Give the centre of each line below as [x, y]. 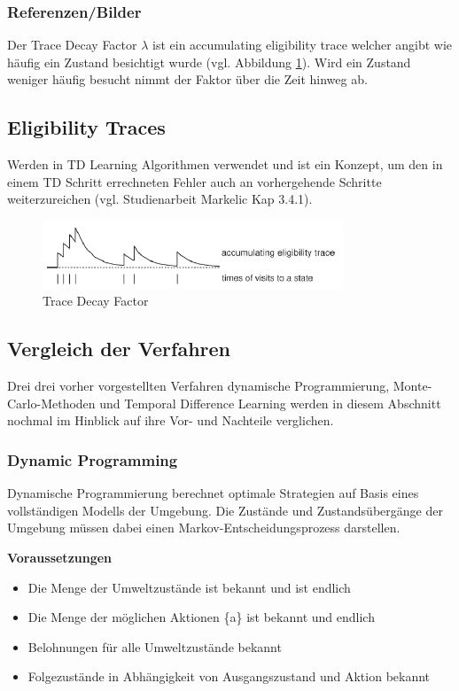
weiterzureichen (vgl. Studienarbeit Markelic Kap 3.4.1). [160, 199]
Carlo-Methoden [51, 403]
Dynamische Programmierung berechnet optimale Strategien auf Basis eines [213, 493]
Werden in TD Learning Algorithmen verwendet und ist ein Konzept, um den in [225, 164]
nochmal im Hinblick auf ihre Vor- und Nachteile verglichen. [171, 420]
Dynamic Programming [93, 459]
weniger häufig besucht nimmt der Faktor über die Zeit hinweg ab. [187, 79]
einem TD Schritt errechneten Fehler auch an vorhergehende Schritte [194, 181]
